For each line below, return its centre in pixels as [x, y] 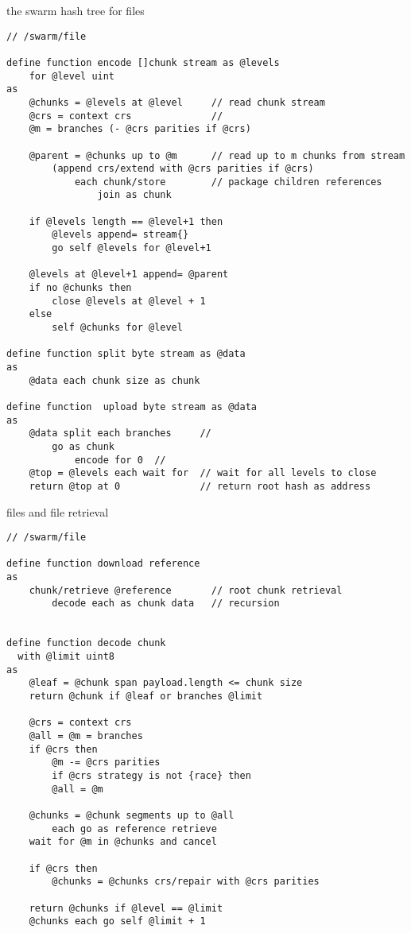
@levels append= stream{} [120, 235]
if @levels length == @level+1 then [126, 221]
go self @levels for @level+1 [132, 248]
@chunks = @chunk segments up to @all [132, 815]
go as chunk [83, 446]
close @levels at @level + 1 [129, 301]
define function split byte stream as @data [126, 354]
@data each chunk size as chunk [114, 380]
